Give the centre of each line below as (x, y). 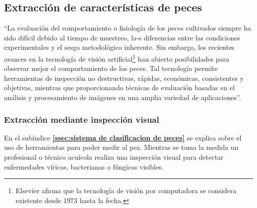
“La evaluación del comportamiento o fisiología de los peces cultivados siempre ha (128, 28)
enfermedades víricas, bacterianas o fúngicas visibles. (84, 166)
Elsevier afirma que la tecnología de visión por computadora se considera (126, 191)
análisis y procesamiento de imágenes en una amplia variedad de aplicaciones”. (123, 97)
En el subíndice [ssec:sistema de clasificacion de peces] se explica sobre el (123, 137)
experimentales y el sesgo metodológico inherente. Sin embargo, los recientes (119, 47)
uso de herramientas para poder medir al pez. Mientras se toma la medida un (121, 147)
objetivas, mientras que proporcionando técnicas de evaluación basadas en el (119, 87)
